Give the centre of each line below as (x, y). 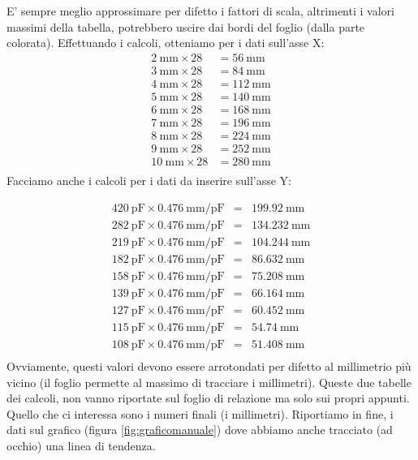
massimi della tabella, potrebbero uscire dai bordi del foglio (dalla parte (186, 26)
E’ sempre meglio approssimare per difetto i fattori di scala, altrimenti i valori (200, 11)
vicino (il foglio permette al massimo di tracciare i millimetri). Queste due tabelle (209, 382)
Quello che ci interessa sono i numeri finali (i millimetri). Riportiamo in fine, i (200, 413)
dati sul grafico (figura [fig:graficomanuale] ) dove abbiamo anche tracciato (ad (200, 430)
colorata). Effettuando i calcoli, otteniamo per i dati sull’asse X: (166, 43)
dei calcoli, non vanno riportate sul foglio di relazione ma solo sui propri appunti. (208, 398)
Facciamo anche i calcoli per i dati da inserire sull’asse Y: (149, 181)
